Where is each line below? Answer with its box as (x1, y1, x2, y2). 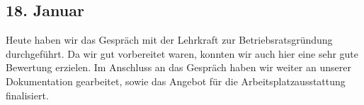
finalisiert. (6, 87, 49, 102)
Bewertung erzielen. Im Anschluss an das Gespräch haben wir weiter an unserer (6, 60, 351, 75)
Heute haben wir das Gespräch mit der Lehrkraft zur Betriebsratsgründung (6, 32, 333, 47)
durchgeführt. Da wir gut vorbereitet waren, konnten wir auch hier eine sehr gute (6, 46, 359, 61)
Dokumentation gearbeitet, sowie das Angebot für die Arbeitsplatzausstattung (6, 73, 346, 88)
